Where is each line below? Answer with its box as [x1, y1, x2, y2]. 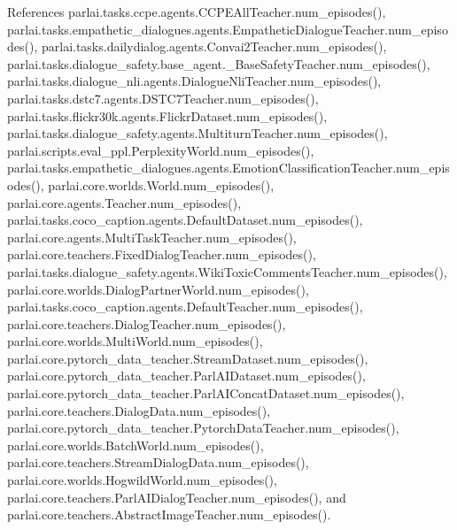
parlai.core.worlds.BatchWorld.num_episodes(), [7, 435, 264, 454]
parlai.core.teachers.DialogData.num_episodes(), [7, 401, 271, 419]
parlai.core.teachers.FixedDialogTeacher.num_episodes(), [7, 245, 316, 264]
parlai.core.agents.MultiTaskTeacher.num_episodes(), [7, 227, 297, 246]
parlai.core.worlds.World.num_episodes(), [48, 175, 275, 194]
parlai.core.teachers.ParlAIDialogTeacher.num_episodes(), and [7, 488, 346, 506]
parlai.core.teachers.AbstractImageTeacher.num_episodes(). [7, 505, 331, 524]
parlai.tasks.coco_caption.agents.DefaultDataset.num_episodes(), [7, 211, 363, 229]
